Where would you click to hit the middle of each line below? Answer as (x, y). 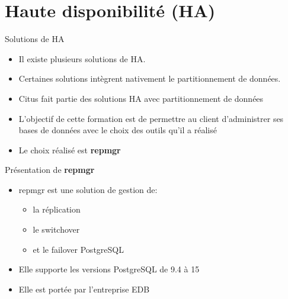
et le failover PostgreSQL (78, 249)
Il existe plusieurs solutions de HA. (82, 58)
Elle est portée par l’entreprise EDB (84, 289)
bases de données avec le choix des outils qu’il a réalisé (118, 130)
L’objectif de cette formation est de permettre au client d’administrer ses (151, 118)
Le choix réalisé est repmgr (70, 149)
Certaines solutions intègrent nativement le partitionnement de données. (150, 78)
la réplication (57, 209)
